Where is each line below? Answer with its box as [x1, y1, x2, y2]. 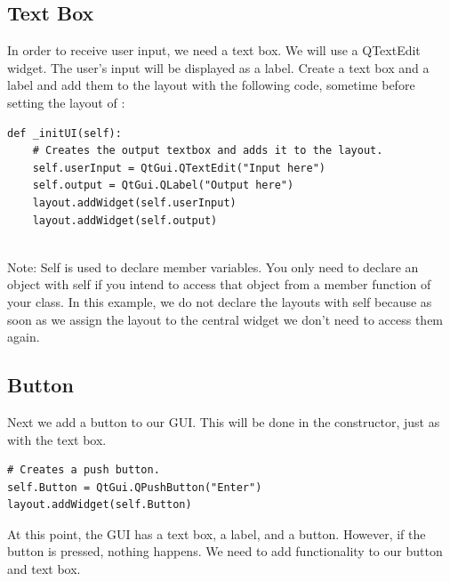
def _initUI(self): [7, 126, 122, 140]
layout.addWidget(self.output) [32, 214, 218, 227]
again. [7, 327, 40, 346]
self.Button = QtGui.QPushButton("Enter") [7, 480, 262, 494]
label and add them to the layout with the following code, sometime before [7, 76, 415, 94]
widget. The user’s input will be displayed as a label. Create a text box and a [7, 58, 430, 77]
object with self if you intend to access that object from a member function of [7, 275, 431, 294]
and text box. [7, 560, 81, 578]
